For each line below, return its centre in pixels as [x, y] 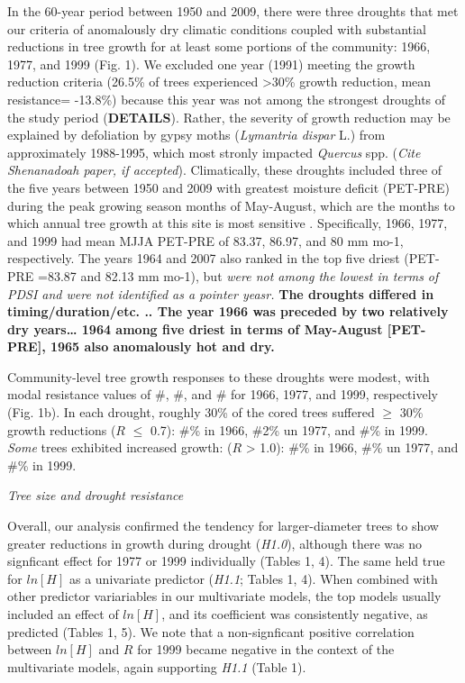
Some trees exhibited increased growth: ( [120, 447]
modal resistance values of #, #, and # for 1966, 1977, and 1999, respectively [223, 394]
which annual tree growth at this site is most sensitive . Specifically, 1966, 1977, [228, 223]
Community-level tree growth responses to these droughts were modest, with [219, 376]
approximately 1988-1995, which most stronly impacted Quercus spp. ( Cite [214, 152]
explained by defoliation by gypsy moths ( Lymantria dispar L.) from [196, 135]
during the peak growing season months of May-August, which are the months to [231, 205]
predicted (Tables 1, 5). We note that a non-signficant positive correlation [211, 631]
